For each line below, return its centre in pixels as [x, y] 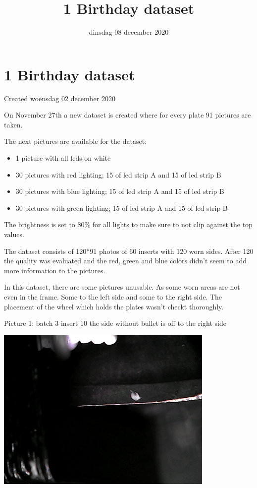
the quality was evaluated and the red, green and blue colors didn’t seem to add [125, 261]
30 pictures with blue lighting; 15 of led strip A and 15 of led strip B [120, 191]
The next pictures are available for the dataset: [76, 141]
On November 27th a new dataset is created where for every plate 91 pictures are [128, 115]
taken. [13, 124]
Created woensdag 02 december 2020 [60, 98]
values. [14, 234]
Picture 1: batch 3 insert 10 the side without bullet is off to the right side [115, 323]
